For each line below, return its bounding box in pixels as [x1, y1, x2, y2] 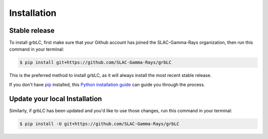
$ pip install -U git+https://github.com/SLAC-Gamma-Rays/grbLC [19, 121, 180, 127]
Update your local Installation [9, 94, 102, 103]
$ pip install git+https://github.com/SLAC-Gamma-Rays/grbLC [19, 60, 172, 66]
